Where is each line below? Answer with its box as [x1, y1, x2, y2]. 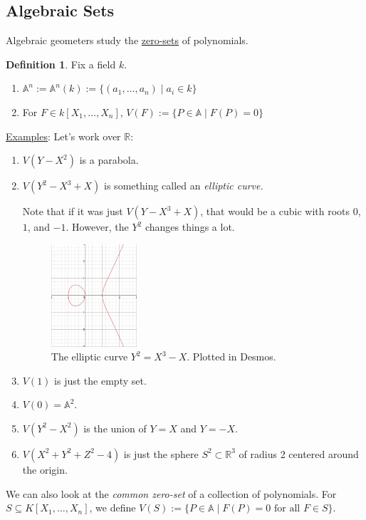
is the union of [83, 420, 147, 435]
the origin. [22, 462, 68, 477]
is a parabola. [79, 152, 139, 167]
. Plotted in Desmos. [187, 349, 276, 364]
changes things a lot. [145, 219, 235, 234]
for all [274, 504, 300, 514]
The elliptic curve [51, 349, 128, 364]
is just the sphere [123, 446, 199, 461]
